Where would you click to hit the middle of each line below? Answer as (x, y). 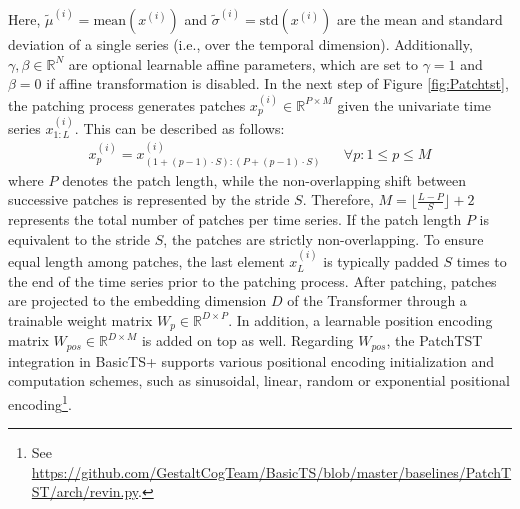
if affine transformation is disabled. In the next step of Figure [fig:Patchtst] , (277, 83)
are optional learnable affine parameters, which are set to (243, 63)
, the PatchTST (434, 340)
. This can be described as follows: (179, 127)
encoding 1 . (40, 402)
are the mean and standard (419, 19)
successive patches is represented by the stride (149, 199)
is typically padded (381, 261)
